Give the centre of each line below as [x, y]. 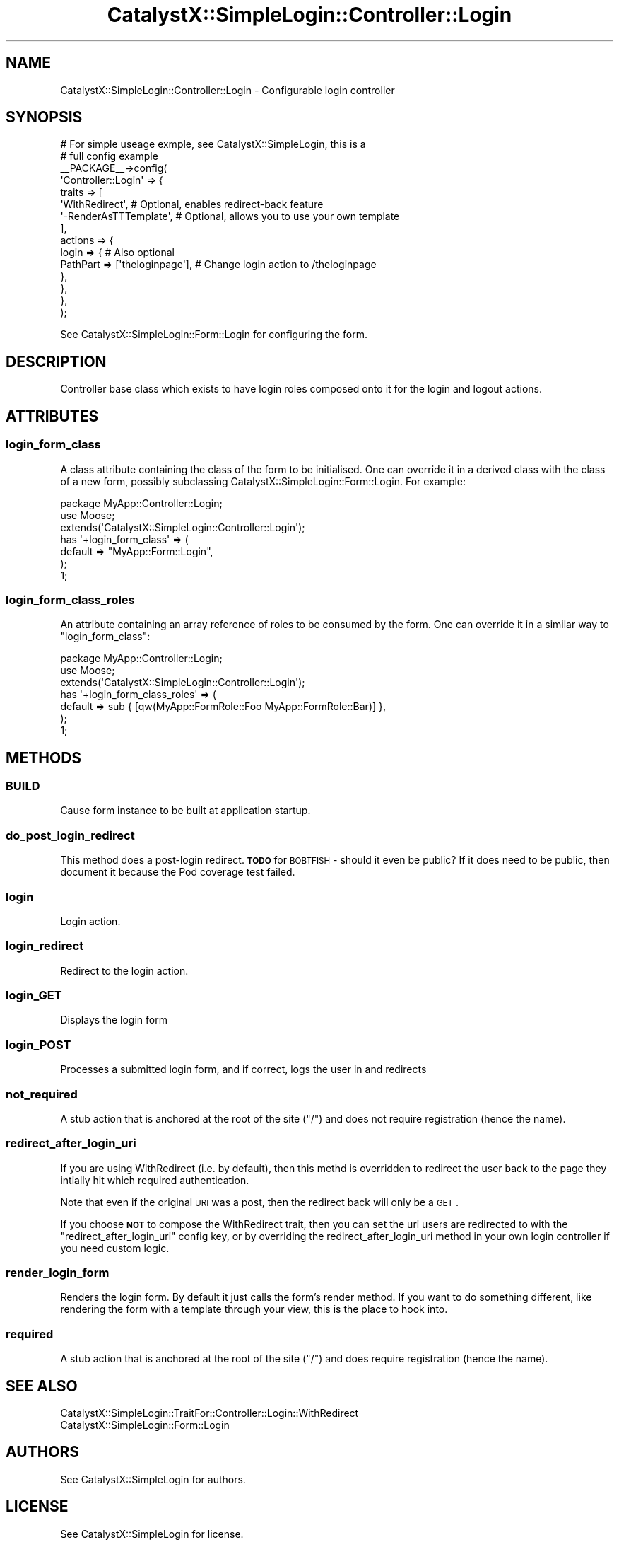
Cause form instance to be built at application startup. [185, 811]
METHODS [44, 758]
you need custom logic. [115, 1248]
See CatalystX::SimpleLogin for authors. [153, 1479]
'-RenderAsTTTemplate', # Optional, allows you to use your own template [230, 216]
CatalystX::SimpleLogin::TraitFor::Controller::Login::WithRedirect [210, 1413]
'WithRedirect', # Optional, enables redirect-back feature [192, 204]
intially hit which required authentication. [155, 1180]
